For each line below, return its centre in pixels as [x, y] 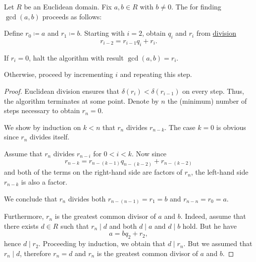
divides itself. [50, 137]
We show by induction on [43, 127]
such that [75, 226]
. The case [180, 127]
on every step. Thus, [213, 91]
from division [216, 33]
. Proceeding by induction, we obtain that [102, 243]
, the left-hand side [220, 172]
